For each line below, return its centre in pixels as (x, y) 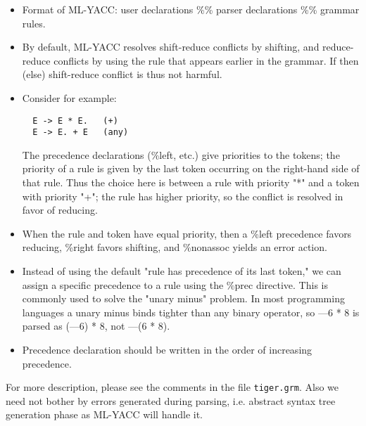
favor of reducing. (60, 210)
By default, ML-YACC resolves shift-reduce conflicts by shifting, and (171, 47)
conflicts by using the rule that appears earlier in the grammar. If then (206, 60)
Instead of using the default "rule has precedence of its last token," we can (182, 271)
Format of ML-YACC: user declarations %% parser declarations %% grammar (191, 9)
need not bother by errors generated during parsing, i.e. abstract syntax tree (171, 400)
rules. (34, 23)
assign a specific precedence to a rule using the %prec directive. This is (175, 284)
